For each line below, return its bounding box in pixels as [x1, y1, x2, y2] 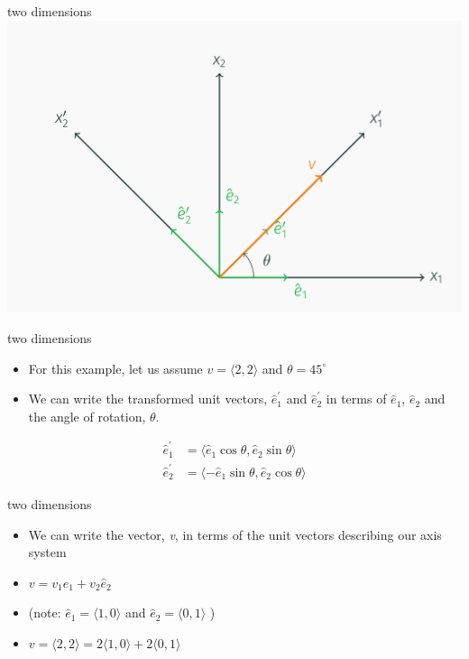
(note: [28, 603, 61, 622]
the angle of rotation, [28, 406, 146, 425]
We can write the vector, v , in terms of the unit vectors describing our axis [28, 524, 442, 543]
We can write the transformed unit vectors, [28, 389, 268, 408]
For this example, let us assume [28, 358, 203, 377]
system [28, 543, 67, 562]
